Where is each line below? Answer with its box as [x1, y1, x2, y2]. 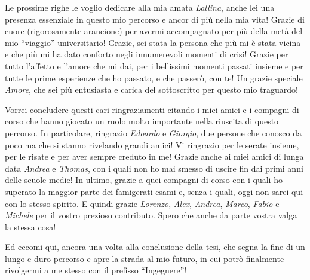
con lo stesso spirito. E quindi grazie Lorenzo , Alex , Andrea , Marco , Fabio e [5, 197, 280, 209]
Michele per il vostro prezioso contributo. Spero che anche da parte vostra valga [5, 209, 297, 221]
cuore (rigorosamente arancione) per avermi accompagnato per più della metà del [5, 25, 303, 37]
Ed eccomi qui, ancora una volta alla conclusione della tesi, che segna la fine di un [5, 241, 305, 253]
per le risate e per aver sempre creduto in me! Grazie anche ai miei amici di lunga [5, 150, 304, 163]
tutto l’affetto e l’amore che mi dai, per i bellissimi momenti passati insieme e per [5, 59, 303, 72]
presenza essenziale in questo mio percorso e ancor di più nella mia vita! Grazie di [5, 13, 305, 25]
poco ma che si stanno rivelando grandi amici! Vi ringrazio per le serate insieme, [5, 138, 299, 151]
